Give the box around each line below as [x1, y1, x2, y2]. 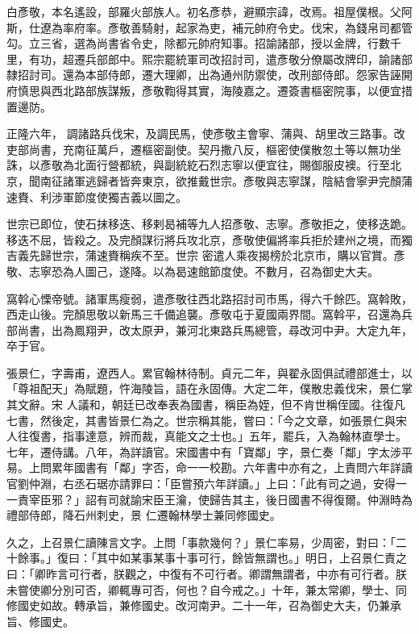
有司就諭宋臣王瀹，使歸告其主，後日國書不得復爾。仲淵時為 [96, 490, 413, 507]
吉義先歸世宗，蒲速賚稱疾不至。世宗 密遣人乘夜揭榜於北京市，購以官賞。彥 [6, 247, 405, 264]
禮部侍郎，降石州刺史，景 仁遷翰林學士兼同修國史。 [6, 507, 281, 523]
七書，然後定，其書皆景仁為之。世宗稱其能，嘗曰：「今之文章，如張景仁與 [6, 411, 396, 428]
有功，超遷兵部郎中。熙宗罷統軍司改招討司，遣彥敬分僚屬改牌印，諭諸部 [28, 50, 413, 67]
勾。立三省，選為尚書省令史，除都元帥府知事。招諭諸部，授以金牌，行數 [6, 35, 390, 52]
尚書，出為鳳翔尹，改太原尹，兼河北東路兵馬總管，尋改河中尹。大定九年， [17, 321, 413, 338]
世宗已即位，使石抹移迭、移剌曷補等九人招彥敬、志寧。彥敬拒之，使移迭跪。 [6, 215, 413, 232]
